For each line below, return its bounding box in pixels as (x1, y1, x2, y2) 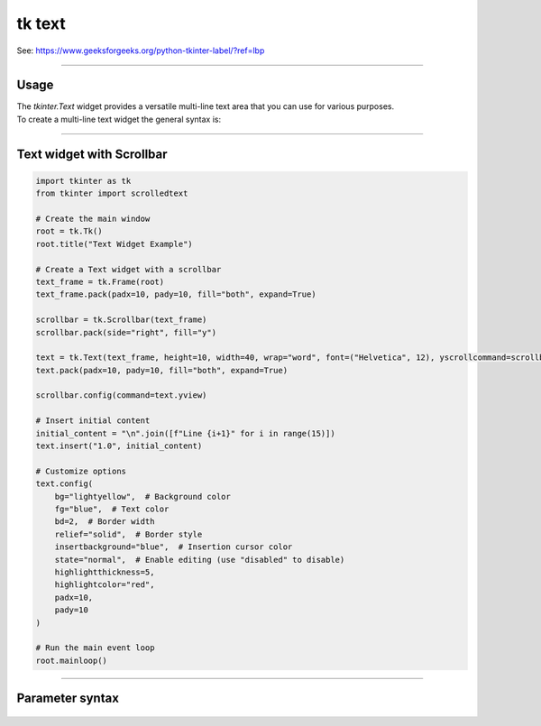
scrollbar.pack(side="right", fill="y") (35, 327, 216, 337)
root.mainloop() (35, 655, 108, 666)
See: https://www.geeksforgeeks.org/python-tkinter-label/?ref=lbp (16, 45, 265, 56)
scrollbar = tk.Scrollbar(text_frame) (35, 315, 207, 325)
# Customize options (35, 465, 126, 476)
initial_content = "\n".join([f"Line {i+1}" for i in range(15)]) (35, 428, 335, 438)
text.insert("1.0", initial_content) (35, 441, 203, 451)
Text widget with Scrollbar (16, 146, 168, 161)
